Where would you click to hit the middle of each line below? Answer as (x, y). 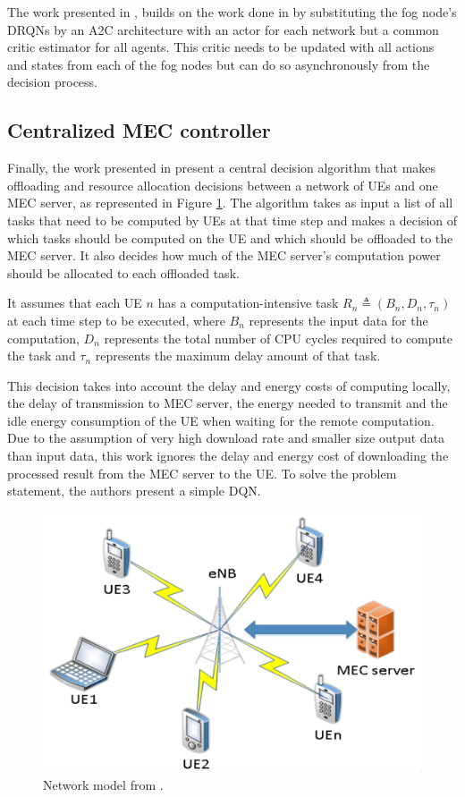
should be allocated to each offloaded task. (123, 272)
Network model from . (103, 784)
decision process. (52, 82)
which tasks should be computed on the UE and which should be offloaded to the (230, 237)
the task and (42, 356)
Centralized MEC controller (139, 130)
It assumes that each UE (75, 303)
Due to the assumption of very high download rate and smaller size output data (226, 438)
